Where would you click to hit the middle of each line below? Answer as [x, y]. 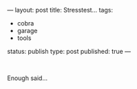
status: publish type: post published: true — [69, 51]
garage [27, 31]
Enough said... [28, 78]
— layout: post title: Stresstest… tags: [60, 10]
